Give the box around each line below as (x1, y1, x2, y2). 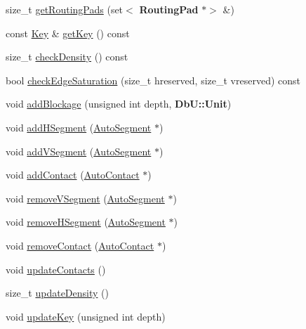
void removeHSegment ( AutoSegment (6, 214, 166, 229)
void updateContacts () (6, 262, 106, 276)
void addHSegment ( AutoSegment (6, 120, 152, 134)
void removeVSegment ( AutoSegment (6, 191, 165, 205)
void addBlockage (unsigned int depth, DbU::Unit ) (6, 96, 232, 111)
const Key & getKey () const (6, 25, 130, 40)
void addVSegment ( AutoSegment (6, 143, 152, 158)
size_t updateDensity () (6, 285, 109, 300)
